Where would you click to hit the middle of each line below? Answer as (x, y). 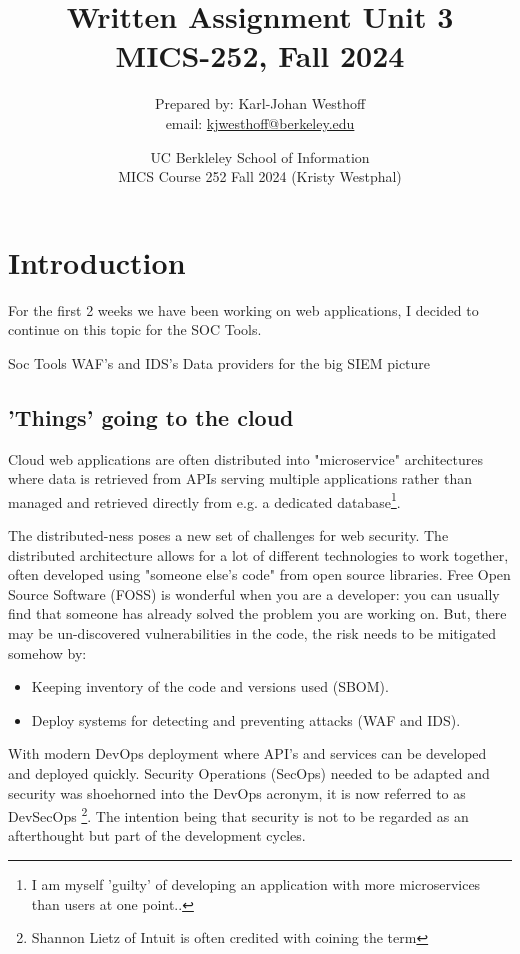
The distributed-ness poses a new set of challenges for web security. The (228, 535)
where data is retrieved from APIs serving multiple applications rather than (240, 478)
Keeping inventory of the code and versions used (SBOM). (210, 686)
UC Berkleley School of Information (260, 156)
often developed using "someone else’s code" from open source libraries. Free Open (259, 574)
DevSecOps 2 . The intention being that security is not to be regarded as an (238, 814)
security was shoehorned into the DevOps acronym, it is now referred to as (237, 792)
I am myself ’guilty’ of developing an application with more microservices (256, 884)
